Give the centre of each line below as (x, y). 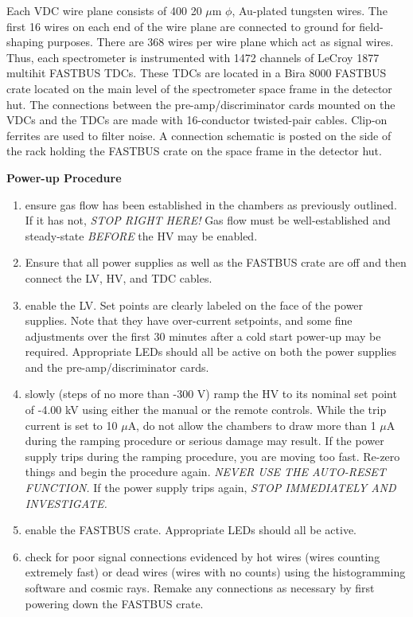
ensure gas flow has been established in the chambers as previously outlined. (211, 204)
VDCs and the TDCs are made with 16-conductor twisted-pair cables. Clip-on (197, 120)
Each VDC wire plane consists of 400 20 (104, 10)
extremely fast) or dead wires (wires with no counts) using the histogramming (215, 572)
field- (371, 26)
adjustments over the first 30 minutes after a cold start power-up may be (203, 336)
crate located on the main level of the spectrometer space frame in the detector (199, 88)
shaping (25, 42)
